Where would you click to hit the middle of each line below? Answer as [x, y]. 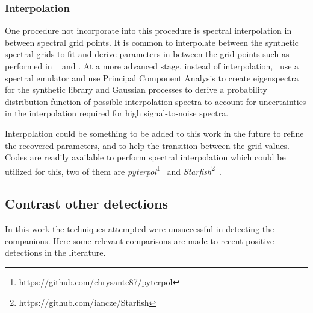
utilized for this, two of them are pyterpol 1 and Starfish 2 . [113, 170]
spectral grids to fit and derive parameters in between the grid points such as [147, 54]
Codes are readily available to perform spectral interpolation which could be [145, 157]
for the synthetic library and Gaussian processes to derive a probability [136, 90]
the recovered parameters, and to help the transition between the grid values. [147, 145]
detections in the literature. [55, 252]
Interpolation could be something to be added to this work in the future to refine [154, 133]
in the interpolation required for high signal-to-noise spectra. [117, 113]
